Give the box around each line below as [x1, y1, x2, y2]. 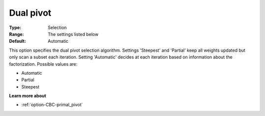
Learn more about [9, 93, 47, 99]
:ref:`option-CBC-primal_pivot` [21, 102, 83, 108]
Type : [9, 25, 22, 30]
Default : [9, 38, 26, 44]
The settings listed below [48, 31, 99, 37]
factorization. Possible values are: [9, 61, 78, 67]
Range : [9, 31, 24, 37]
